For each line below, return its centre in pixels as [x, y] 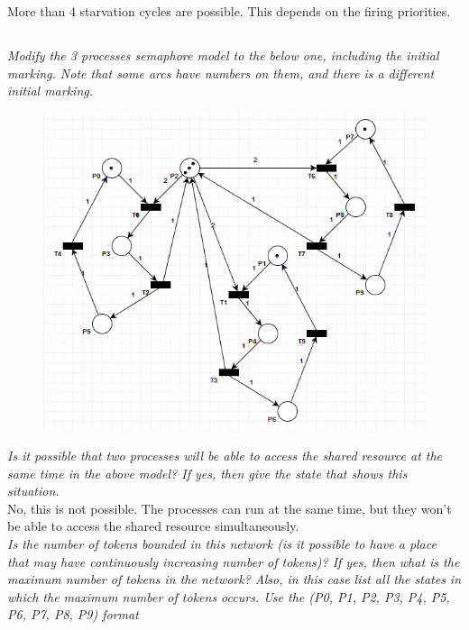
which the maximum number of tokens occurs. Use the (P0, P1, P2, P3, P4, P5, [229, 596]
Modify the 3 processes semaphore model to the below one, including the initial [223, 55]
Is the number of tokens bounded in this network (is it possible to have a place [222, 543]
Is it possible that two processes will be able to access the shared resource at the [225, 455]
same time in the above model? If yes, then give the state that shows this [207, 473]
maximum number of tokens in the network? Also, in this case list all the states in [234, 579]
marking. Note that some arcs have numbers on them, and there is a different [221, 73]
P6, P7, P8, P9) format [73, 614]
